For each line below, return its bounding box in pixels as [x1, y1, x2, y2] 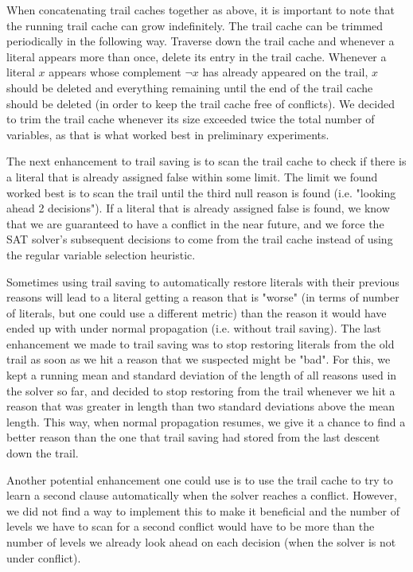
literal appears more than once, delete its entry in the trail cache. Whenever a [6, 48, 387, 64]
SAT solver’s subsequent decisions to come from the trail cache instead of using [6, 231, 393, 247]
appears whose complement [49, 64, 181, 80]
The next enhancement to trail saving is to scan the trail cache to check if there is [6, 153, 407, 169]
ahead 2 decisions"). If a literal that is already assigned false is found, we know [6, 200, 390, 216]
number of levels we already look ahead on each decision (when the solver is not [6, 534, 396, 550]
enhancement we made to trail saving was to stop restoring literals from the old [6, 335, 395, 352]
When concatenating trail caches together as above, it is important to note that [6, 2, 395, 18]
